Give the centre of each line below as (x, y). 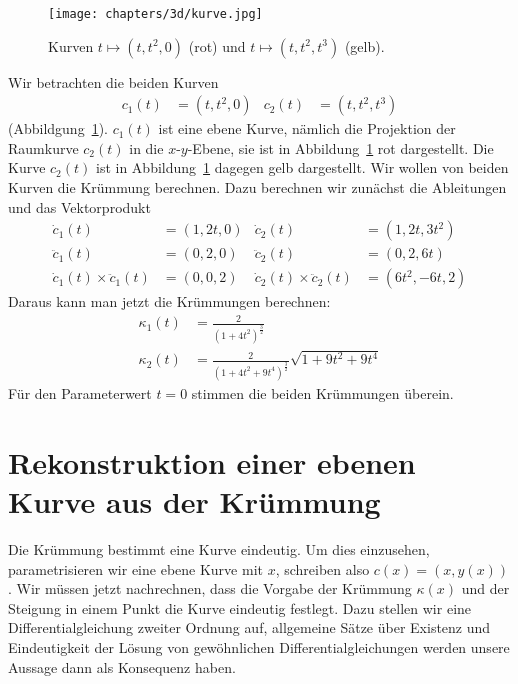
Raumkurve (43, 147)
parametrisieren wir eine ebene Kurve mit (135, 568)
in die (146, 147)
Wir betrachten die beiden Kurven (113, 81)
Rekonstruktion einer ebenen (212, 461)
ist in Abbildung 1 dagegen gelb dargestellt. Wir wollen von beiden (302, 167)
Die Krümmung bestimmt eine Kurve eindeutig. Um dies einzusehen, (219, 548)
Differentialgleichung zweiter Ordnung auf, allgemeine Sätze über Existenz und (249, 627)
